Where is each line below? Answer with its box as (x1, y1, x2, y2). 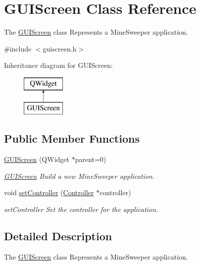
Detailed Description (4, 228, 112, 244)
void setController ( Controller (4, 187, 94, 198)
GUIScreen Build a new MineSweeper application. (4, 170, 155, 181)
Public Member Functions (4, 131, 140, 146)
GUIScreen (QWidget (4, 154, 69, 164)
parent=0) (75, 154, 106, 164)
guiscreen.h (43, 43, 77, 53)
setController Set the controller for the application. (4, 204, 158, 214)
